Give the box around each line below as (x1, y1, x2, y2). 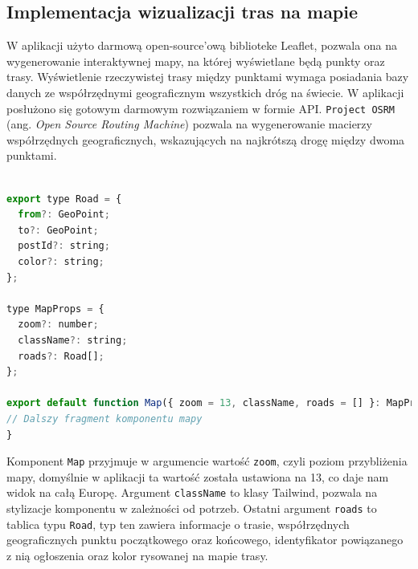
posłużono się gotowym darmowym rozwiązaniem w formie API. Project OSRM (6, 100, 395, 116)
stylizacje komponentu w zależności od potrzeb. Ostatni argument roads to (6, 500, 377, 517)
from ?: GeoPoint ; (18, 209, 110, 221)
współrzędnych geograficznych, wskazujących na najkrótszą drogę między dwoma (6, 131, 405, 148)
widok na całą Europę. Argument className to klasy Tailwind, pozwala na (6, 484, 378, 501)
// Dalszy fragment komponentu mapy (6, 413, 203, 425)
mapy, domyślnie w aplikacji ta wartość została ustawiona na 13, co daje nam (6, 468, 389, 485)
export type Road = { (6, 193, 122, 205)
